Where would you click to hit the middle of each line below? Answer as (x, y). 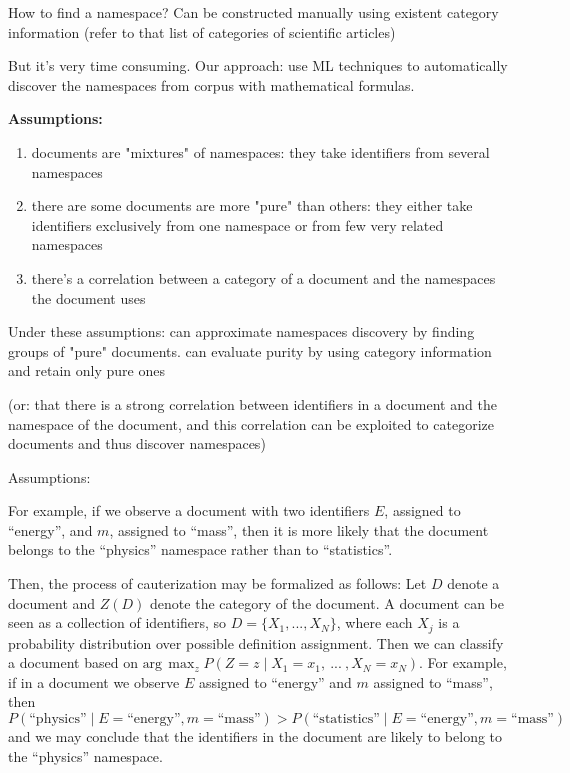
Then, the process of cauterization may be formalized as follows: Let (217, 583)
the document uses (88, 297)
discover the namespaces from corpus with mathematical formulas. (211, 84)
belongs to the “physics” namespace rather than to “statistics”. (200, 549)
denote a (473, 583)
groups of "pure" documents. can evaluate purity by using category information (250, 350)
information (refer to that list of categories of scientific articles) (202, 31)
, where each (374, 622)
